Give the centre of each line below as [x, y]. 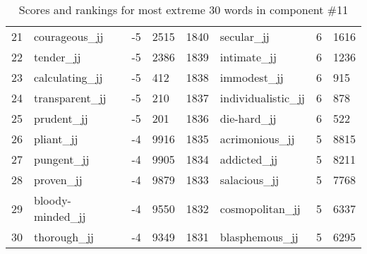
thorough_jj [64, 237]
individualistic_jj [262, 98]
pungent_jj [62, 159]
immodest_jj [252, 77]
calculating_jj [68, 77]
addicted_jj [249, 159]
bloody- [53, 200]
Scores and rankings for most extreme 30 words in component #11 [183, 10]
